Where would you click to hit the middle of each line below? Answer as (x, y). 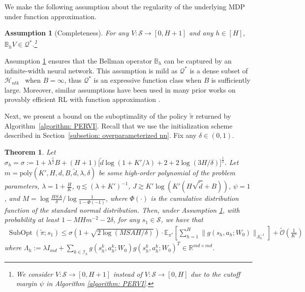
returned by (213, 116)
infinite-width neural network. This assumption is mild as (91, 70)
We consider (34, 274)
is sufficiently (231, 80)
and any (201, 33)
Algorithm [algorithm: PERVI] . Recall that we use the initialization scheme (119, 125)
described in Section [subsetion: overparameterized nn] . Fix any (101, 135)
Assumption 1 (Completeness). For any (67, 33)
